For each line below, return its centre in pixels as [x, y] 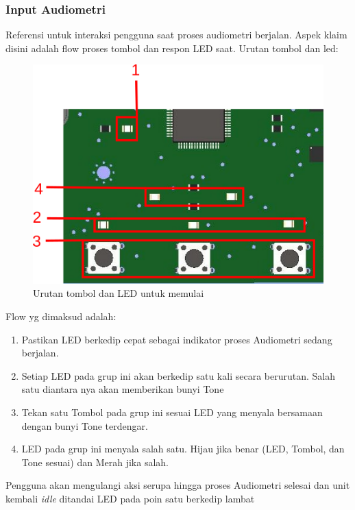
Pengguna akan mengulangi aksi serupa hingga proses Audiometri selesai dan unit [178, 485]
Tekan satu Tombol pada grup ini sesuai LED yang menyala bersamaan [172, 412]
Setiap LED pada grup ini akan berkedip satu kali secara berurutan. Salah [178, 375]
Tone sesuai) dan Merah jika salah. [95, 462]
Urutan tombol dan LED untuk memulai [119, 293]
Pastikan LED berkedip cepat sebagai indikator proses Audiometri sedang [177, 339]
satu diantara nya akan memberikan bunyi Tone [123, 389]
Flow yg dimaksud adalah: [61, 316]
